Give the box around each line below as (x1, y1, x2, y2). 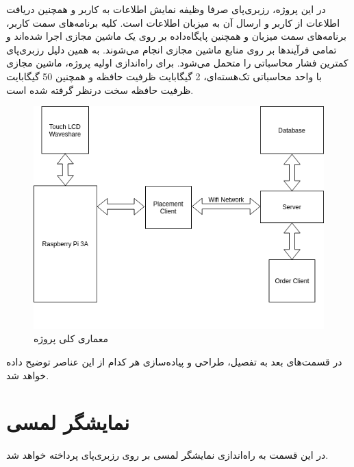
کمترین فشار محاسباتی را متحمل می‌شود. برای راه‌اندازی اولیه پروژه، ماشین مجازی (6, 56, 349, 70)
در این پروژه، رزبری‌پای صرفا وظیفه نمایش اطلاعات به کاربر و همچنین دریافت (6, 2, 326, 16)
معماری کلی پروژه (34, 331, 109, 346)
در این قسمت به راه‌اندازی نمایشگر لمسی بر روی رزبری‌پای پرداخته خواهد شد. (6, 448, 329, 462)
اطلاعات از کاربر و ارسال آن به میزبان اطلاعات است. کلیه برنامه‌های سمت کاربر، (6, 15, 340, 29)
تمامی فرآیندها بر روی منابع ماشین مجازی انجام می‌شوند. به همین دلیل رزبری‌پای (6, 42, 337, 56)
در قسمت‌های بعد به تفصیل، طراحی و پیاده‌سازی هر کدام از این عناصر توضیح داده (6, 355, 342, 369)
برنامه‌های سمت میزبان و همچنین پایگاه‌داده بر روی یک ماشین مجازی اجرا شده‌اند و (6, 29, 346, 43)
